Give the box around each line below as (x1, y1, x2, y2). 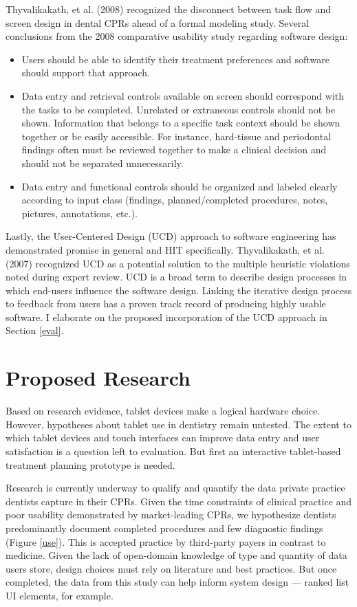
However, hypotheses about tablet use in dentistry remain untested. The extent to (6, 417, 351, 431)
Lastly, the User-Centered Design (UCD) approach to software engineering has (6, 229, 336, 243)
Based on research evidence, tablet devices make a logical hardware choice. (6, 404, 321, 418)
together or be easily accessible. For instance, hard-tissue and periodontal (21, 129, 332, 143)
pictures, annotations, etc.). (21, 206, 138, 220)
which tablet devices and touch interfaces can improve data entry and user (6, 430, 320, 445)
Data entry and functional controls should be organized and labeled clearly (21, 179, 338, 193)
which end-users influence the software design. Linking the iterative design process (6, 283, 352, 297)
